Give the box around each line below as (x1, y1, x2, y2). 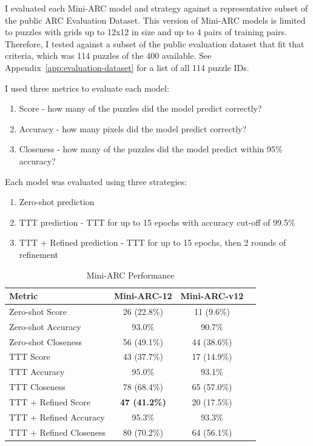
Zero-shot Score (9, 305, 67, 317)
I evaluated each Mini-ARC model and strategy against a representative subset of (5, 2, 308, 14)
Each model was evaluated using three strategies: (5, 175, 187, 188)
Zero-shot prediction (19, 195, 95, 208)
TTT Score (9, 350, 50, 363)
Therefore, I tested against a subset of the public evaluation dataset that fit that (5, 37, 305, 50)
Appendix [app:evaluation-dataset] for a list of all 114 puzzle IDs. (5, 61, 249, 73)
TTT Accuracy (9, 365, 65, 378)
